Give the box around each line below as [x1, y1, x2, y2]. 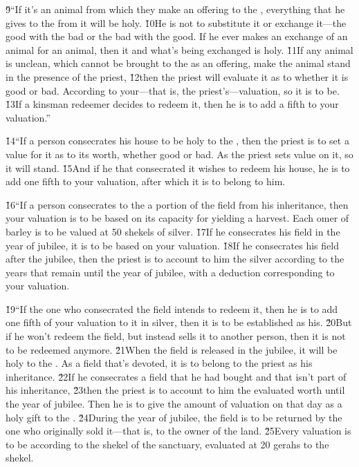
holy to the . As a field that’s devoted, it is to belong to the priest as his [6, 356, 313, 370]
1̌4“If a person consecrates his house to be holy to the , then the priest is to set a [6, 133, 349, 148]
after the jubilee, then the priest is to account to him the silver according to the [6, 251, 344, 266]
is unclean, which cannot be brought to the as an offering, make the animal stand [6, 56, 351, 70]
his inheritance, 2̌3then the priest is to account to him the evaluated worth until [6, 383, 345, 397]
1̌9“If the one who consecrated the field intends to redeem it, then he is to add [6, 301, 338, 316]
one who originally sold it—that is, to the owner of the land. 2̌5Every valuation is [6, 423, 351, 438]
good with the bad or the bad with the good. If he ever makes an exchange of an [6, 29, 348, 44]
